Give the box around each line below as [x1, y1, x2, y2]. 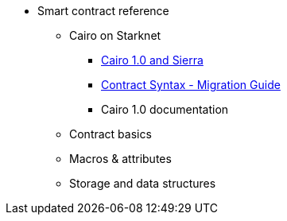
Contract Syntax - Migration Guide [101, 78, 281, 91]
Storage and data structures [69, 176, 216, 190]
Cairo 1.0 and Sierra [101, 53, 204, 67]
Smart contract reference [37, 4, 169, 17]
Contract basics [69, 127, 152, 141]
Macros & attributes [69, 152, 172, 165]
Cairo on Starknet [69, 29, 161, 42]
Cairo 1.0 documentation [101, 103, 229, 116]
